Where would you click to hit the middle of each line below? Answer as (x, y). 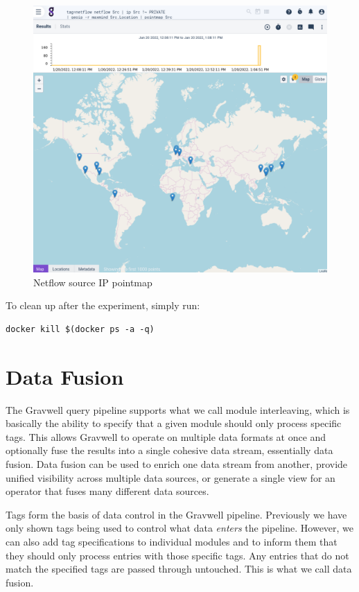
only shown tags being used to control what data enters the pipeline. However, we (180, 528)
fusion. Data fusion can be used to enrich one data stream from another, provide (177, 463)
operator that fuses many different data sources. (107, 491)
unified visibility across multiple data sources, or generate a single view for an (170, 477)
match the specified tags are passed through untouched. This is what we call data (179, 569)
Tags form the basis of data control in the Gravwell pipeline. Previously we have (176, 514)
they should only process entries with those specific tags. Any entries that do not (177, 555)
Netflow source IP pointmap (93, 282)
